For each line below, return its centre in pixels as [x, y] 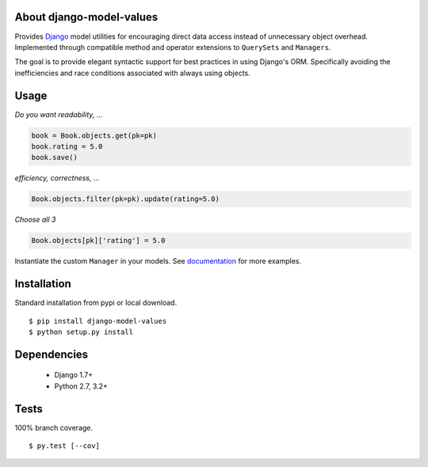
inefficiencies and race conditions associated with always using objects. [133, 73]
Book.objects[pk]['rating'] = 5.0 [98, 241]
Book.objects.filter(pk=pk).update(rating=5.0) [125, 199]
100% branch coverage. [54, 427]
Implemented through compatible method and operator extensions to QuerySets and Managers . [173, 47]
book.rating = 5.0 [67, 146]
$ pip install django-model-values [98, 321]
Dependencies [52, 354]
